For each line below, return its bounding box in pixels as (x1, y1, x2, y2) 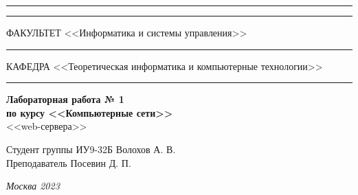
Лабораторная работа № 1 (6, 92, 124, 106)
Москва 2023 (6, 179, 60, 193)
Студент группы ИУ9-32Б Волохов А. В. (6, 141, 176, 156)
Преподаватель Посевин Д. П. (6, 155, 131, 170)
